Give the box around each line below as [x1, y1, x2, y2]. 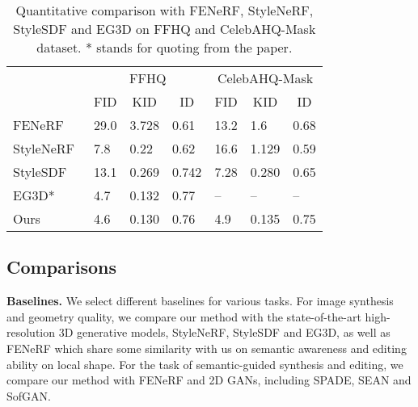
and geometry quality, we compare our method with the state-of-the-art [6, 308, 361, 325]
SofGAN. [6, 387, 51, 404]
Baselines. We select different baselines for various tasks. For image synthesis [6, 292, 394, 309]
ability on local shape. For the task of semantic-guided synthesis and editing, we [6, 355, 403, 372]
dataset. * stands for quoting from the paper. [36, 38, 293, 57]
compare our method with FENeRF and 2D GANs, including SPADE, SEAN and [6, 371, 412, 388]
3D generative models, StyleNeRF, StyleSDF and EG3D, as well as [58, 324, 391, 341]
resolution [6, 324, 56, 341]
